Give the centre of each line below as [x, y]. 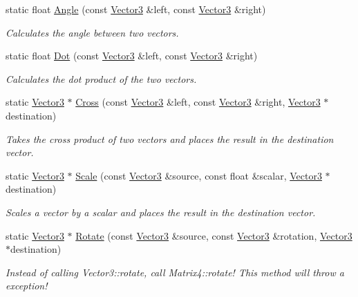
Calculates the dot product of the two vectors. [101, 78]
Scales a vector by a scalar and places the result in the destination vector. [161, 212]
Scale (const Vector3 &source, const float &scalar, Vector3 [199, 175]
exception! [27, 286]
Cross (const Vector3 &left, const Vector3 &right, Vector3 [198, 102]
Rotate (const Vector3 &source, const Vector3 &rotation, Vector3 [214, 235]
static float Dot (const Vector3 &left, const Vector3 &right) [132, 56]
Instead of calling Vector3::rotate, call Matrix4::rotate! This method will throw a [175, 272]
